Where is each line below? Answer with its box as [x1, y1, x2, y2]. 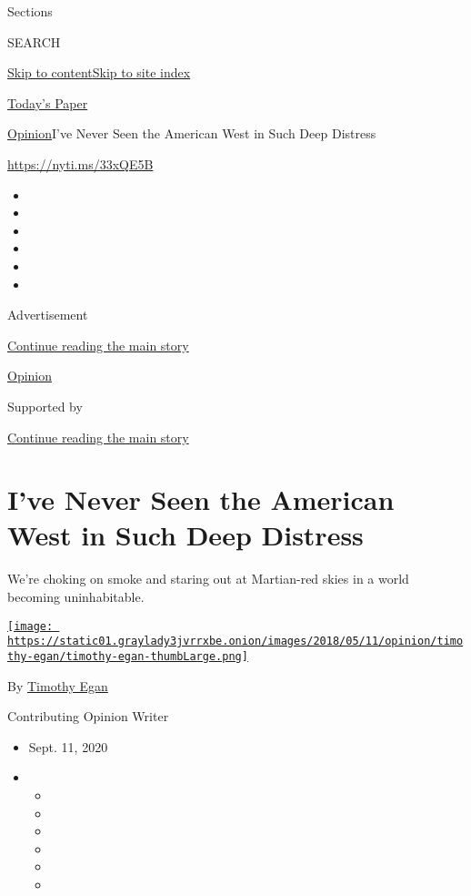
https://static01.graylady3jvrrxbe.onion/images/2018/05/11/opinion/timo [7, 635, 464, 648]
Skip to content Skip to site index [7, 63, 191, 82]
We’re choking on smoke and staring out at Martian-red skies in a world [7, 569, 409, 588]
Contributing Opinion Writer [7, 707, 169, 726]
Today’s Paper [7, 93, 88, 112]
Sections [7, 2, 53, 20]
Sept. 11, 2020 [28, 737, 108, 756]
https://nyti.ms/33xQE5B [7, 154, 154, 173]
